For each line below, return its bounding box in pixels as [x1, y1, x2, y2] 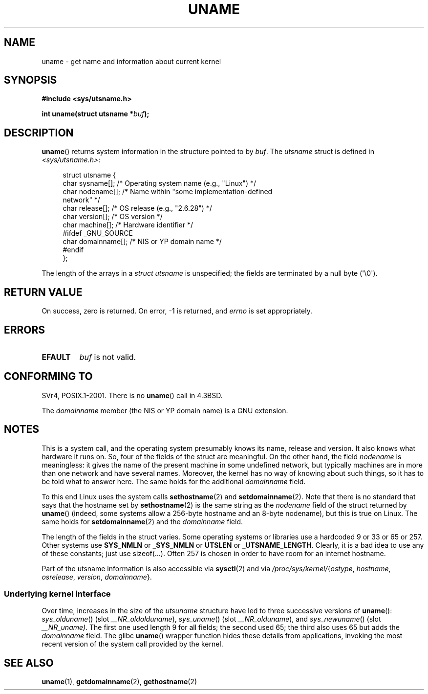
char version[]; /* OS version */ [63, 212, 163, 221]
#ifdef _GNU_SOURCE [63, 229, 133, 238]
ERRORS [4, 323, 45, 336]
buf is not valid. [79, 352, 136, 362]
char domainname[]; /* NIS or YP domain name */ [63, 237, 222, 246]
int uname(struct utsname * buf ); [42, 110, 150, 118]
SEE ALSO [4, 656, 54, 669]
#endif [63, 246, 84, 254]
